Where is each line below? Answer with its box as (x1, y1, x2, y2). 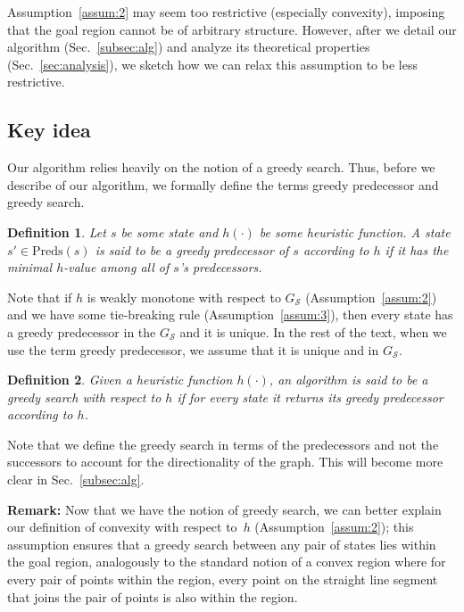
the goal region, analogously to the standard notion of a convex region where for (7, 552, 446, 571)
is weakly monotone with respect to (87, 287, 281, 306)
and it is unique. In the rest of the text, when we (179, 322, 447, 341)
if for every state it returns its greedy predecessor (177, 387, 443, 406)
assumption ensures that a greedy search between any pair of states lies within (7, 534, 436, 553)
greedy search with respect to (7, 387, 162, 406)
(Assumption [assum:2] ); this (254, 517, 414, 536)
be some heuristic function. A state (259, 222, 451, 241)
